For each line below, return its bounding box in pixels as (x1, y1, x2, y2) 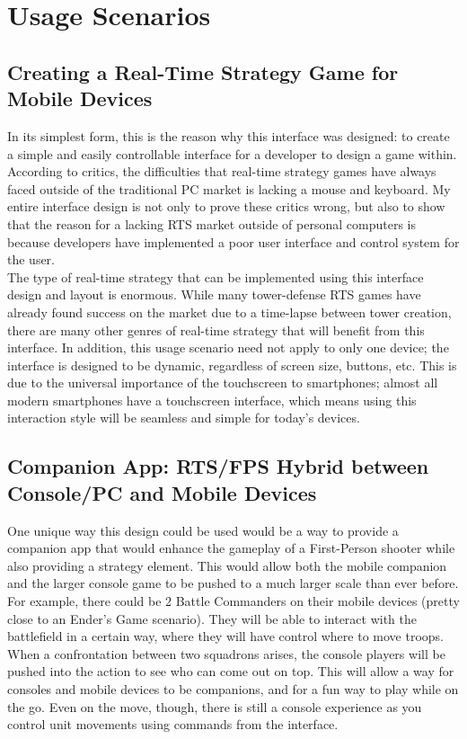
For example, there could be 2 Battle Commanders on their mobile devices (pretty (7, 592, 460, 610)
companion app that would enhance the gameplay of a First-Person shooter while (7, 539, 455, 557)
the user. (7, 250, 56, 269)
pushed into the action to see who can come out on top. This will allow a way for (7, 662, 454, 681)
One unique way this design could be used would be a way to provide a (7, 521, 399, 539)
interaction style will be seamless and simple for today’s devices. (7, 408, 360, 427)
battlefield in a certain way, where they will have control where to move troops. (7, 627, 444, 646)
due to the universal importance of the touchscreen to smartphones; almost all (7, 373, 438, 392)
